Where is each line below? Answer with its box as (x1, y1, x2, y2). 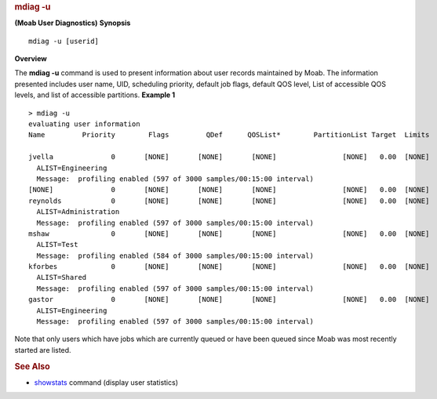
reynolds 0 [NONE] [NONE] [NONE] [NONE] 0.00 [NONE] (28, 196, 430, 205)
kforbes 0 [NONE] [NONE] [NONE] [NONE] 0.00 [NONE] (28, 263, 430, 271)
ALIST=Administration (36, 208, 120, 216)
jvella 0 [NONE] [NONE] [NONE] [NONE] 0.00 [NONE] (28, 153, 430, 161)
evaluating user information (28, 120, 140, 129)
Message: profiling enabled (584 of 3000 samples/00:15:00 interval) (36, 251, 314, 260)
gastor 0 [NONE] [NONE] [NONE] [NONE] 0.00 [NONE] (28, 295, 430, 304)
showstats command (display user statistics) (34, 377, 178, 387)
